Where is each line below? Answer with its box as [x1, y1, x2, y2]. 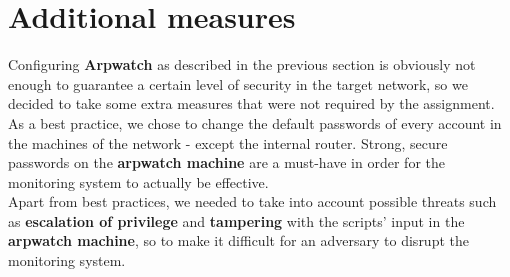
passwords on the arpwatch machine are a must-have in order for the [8, 152, 445, 173]
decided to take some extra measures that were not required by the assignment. [8, 93, 495, 114]
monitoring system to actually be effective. [8, 171, 269, 192]
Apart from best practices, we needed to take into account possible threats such [8, 191, 497, 212]
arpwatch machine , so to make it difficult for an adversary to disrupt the [8, 230, 469, 251]
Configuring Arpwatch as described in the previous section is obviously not [8, 54, 476, 75]
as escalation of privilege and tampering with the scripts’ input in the [8, 210, 465, 231]
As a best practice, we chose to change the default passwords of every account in [8, 112, 502, 133]
